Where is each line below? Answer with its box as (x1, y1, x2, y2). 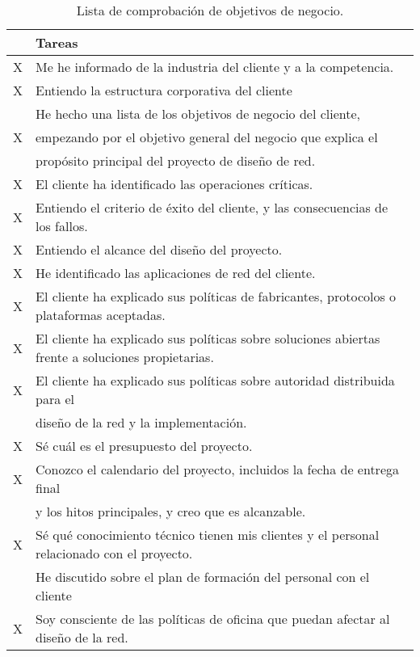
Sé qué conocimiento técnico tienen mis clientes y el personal (36, 525, 380, 544)
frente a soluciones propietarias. (36, 347, 214, 366)
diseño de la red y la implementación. (36, 413, 247, 432)
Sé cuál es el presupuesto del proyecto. (36, 436, 253, 455)
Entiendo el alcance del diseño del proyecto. (36, 240, 283, 259)
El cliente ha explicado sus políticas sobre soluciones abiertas (36, 329, 380, 347)
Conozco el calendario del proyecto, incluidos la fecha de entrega (36, 460, 399, 478)
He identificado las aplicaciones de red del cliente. (36, 263, 316, 282)
